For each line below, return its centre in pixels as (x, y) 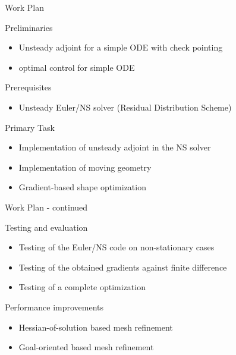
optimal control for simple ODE (77, 67)
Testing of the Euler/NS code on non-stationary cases (117, 247)
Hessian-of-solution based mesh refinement (96, 327)
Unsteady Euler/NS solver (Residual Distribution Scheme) (125, 107)
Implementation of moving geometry (85, 167)
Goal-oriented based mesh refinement (86, 347)
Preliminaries (29, 27)
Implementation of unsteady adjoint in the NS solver (115, 147)
